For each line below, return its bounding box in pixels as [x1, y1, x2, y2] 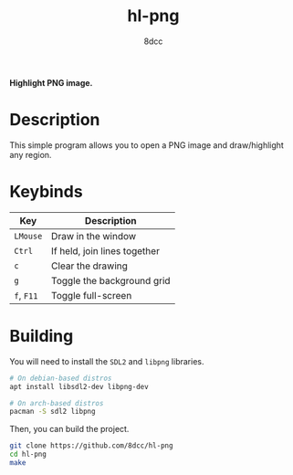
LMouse [14, 230, 43, 241]
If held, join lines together [51, 244, 160, 257]
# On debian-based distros [9, 374, 112, 383]
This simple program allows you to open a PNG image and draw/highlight [9, 139, 285, 151]
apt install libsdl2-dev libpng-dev [9, 382, 149, 391]
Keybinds [9, 182, 84, 202]
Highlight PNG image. [9, 77, 93, 88]
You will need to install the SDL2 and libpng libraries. [9, 355, 204, 366]
